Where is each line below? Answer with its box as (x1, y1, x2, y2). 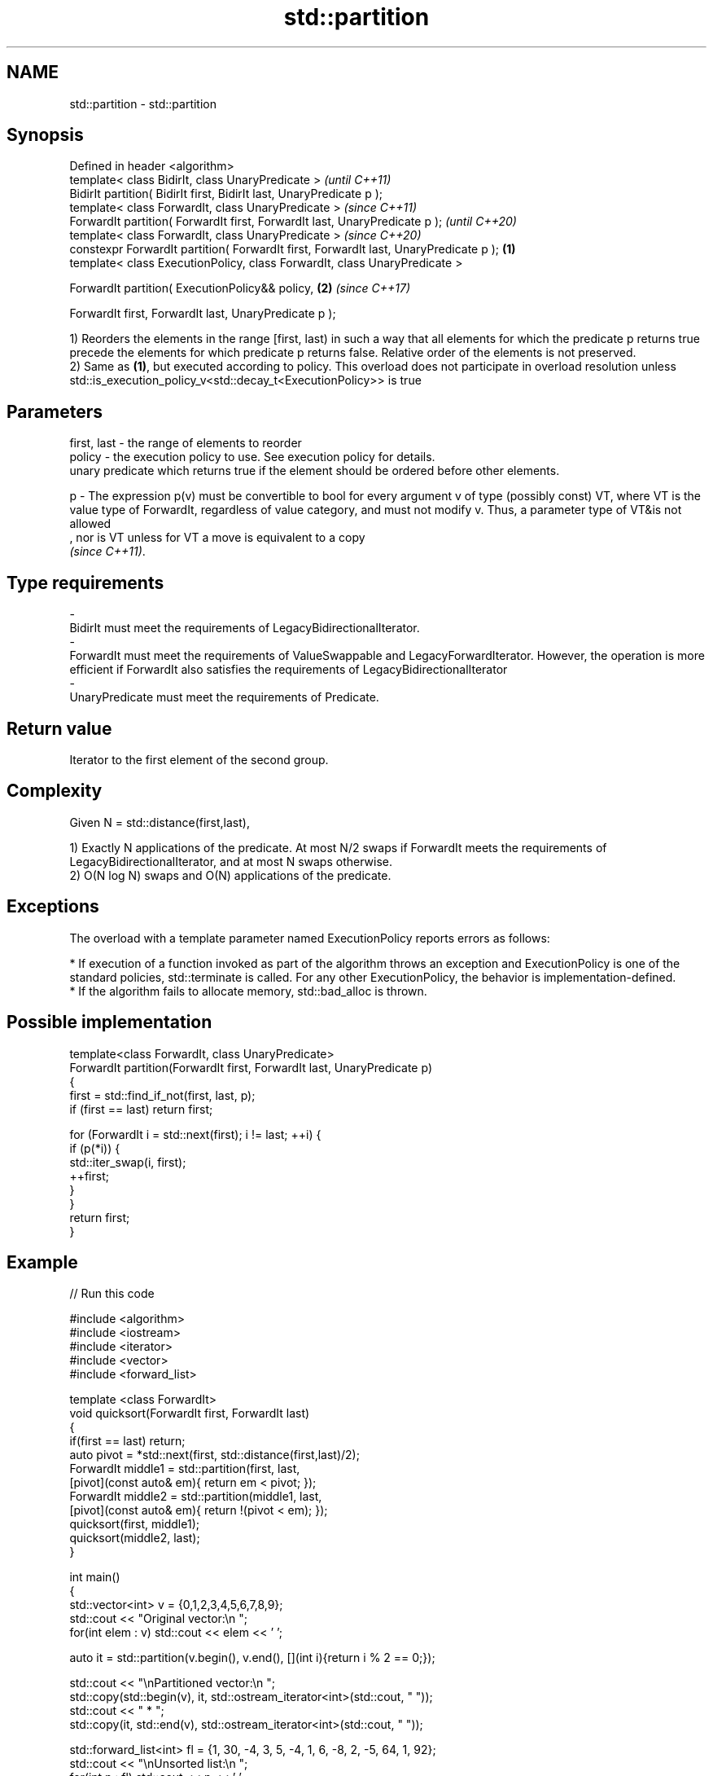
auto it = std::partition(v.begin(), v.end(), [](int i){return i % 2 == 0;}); (69, 1651, 435, 1665)
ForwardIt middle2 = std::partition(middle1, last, (69, 1489, 322, 1504)
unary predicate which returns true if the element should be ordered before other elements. (69, 464, 560, 478)
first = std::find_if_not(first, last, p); (69, 1088, 256, 1102)
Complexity (7, 780, 103, 802)
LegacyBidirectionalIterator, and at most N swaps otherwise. (69, 854, 392, 868)
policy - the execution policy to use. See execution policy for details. (69, 450, 435, 464)
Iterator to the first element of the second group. (69, 752, 329, 767)
